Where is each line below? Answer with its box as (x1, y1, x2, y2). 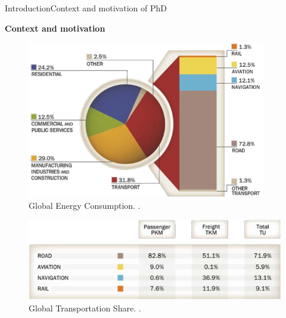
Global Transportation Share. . (29, 301, 141, 314)
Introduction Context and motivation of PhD (5, 2, 167, 14)
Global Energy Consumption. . (29, 199, 141, 211)
